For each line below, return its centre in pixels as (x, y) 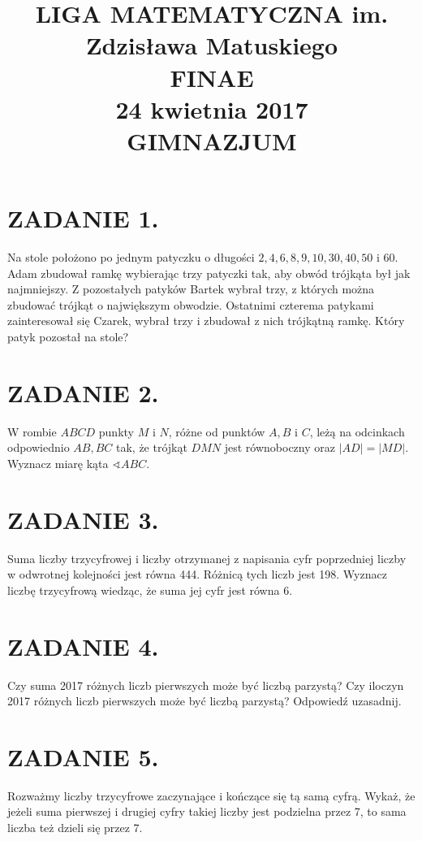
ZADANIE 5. (83, 756)
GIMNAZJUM (212, 140)
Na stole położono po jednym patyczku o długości (131, 257)
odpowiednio (39, 447)
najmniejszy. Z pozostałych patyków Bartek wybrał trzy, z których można (191, 289)
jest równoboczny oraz (280, 447)
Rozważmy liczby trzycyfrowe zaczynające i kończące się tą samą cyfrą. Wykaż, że (211, 795)
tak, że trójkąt (152, 447)
